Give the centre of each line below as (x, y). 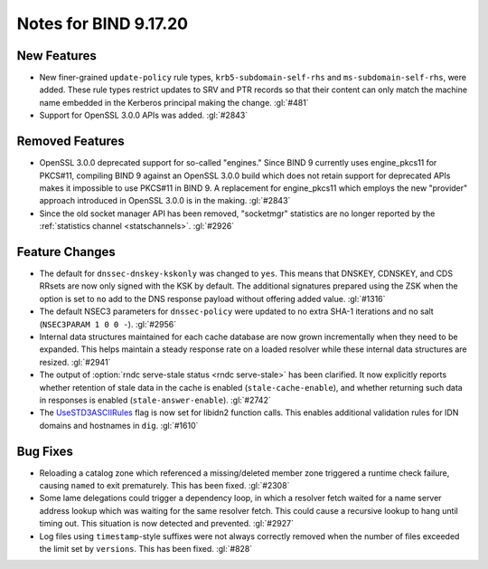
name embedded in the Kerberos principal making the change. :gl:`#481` (174, 102)
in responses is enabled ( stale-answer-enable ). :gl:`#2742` (155, 400)
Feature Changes (66, 252)
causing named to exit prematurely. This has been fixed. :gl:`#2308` (164, 485)
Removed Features (71, 142)
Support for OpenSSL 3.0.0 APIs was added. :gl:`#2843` (144, 115)
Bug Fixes (45, 451)
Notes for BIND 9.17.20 (103, 24)
